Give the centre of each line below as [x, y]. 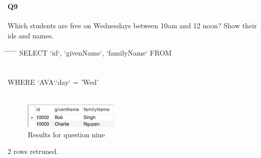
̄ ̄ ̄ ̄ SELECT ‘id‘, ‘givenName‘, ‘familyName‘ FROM [90, 52]
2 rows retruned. [33, 151]
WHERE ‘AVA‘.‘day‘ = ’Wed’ [53, 82]
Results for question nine [67, 134]
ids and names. [31, 35]
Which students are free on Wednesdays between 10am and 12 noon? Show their [132, 25]
